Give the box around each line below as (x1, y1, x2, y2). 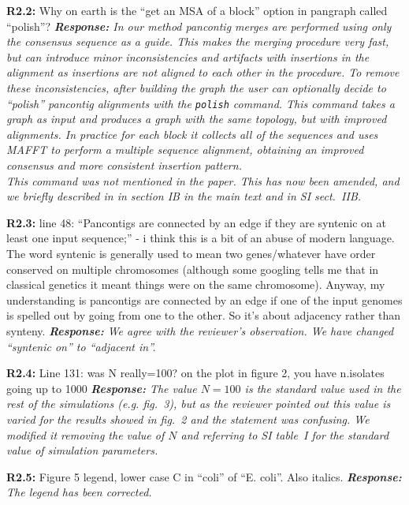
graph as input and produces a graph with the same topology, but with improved (6, 110, 387, 127)
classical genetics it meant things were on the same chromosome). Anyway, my (6, 276, 385, 293)
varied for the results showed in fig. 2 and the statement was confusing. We (6, 410, 370, 427)
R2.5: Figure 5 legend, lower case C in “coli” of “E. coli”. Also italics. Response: (6, 468, 402, 484)
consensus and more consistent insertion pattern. (6, 157, 242, 173)
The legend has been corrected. (6, 484, 152, 500)
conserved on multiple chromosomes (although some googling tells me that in (6, 260, 379, 277)
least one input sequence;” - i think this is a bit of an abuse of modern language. (6, 230, 395, 246)
